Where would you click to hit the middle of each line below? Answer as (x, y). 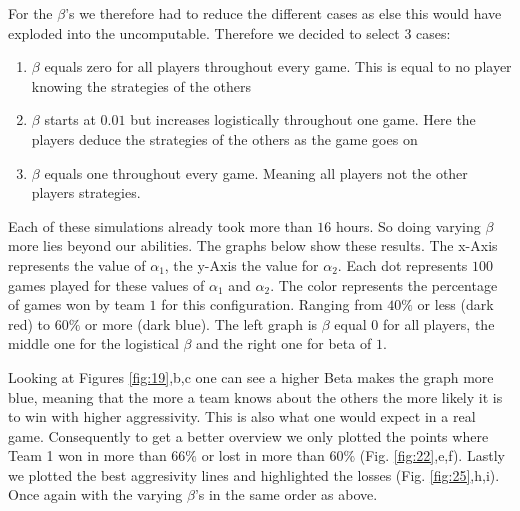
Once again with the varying (95, 494)
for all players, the (438, 323)
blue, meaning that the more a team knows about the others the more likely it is (255, 396)
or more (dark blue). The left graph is (201, 323)
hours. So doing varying (408, 225)
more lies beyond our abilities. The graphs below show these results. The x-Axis (253, 245)
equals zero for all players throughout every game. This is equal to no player (278, 66)
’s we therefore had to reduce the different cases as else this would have (283, 13)
